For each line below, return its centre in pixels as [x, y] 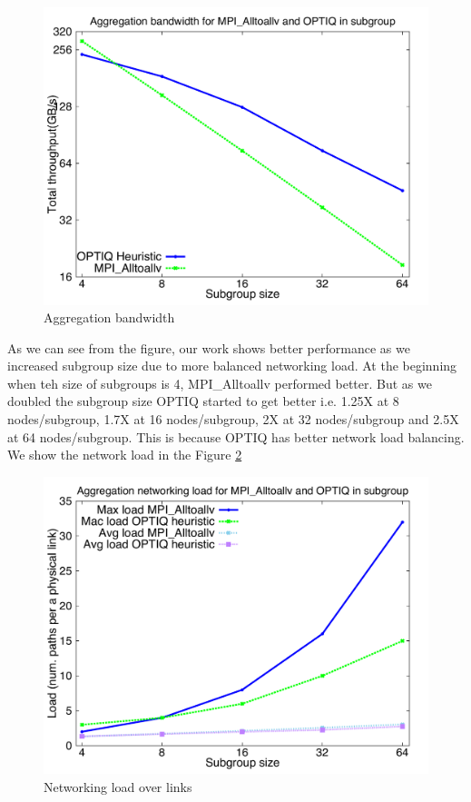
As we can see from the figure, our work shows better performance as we [209, 347]
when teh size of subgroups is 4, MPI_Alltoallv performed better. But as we [220, 383]
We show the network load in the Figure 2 [125, 455]
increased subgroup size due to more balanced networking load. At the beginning [232, 366]
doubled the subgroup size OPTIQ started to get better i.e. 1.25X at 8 [203, 401]
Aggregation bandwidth [109, 317]
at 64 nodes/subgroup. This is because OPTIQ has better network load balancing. [236, 436]
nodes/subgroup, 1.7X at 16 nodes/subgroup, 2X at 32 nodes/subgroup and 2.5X [233, 419]
